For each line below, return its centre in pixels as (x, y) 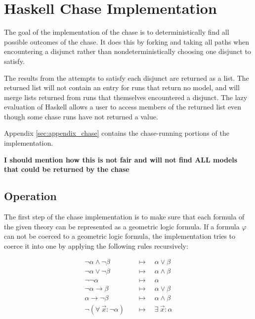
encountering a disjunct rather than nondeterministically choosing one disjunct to (127, 51)
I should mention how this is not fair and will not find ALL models (121, 159)
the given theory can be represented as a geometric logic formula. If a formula (122, 226)
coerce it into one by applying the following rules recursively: (96, 245)
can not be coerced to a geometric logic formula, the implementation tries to (120, 236)
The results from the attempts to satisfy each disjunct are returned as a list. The (127, 78)
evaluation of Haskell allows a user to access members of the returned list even (123, 107)
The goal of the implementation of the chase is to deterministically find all (117, 32)
